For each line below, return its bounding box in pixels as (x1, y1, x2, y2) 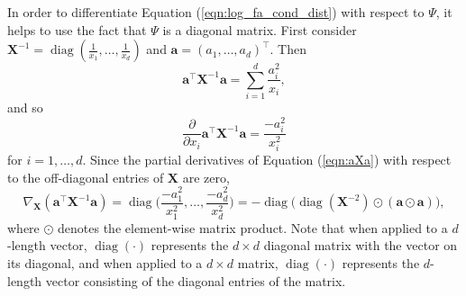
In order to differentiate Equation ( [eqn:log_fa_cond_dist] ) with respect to (7, 3, 425, 21)
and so (7, 98, 43, 117)
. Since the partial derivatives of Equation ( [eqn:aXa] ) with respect (82, 150, 452, 169)
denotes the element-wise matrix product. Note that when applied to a (58, 218, 448, 237)
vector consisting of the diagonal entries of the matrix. (45, 271, 346, 290)
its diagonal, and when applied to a (7, 253, 203, 272)
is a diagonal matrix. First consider (162, 20, 357, 39)
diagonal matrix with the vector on (263, 236, 458, 255)
